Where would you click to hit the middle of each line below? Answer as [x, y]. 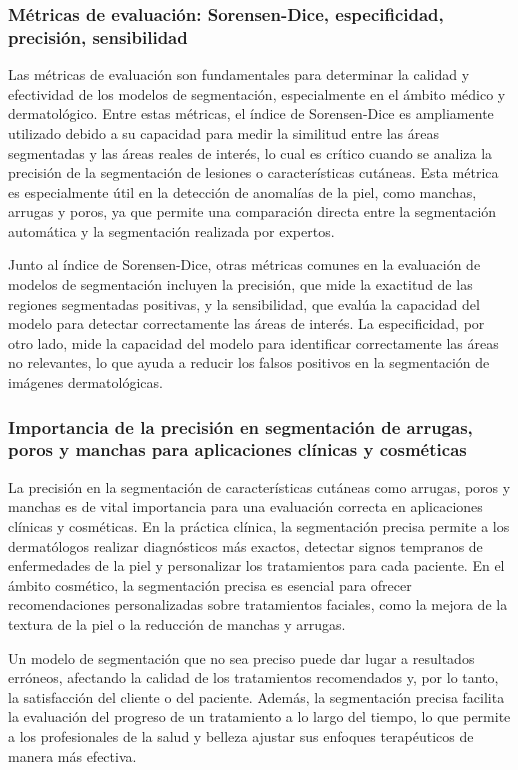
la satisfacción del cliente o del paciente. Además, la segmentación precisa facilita [256, 696]
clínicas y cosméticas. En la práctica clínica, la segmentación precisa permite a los [259, 525]
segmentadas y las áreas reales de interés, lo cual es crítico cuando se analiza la [250, 152]
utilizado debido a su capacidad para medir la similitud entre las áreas [223, 132]
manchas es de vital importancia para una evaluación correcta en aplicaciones [245, 506]
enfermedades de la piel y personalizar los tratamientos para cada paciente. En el [256, 565]
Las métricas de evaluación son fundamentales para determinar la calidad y [239, 74]
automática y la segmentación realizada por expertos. [171, 230]
